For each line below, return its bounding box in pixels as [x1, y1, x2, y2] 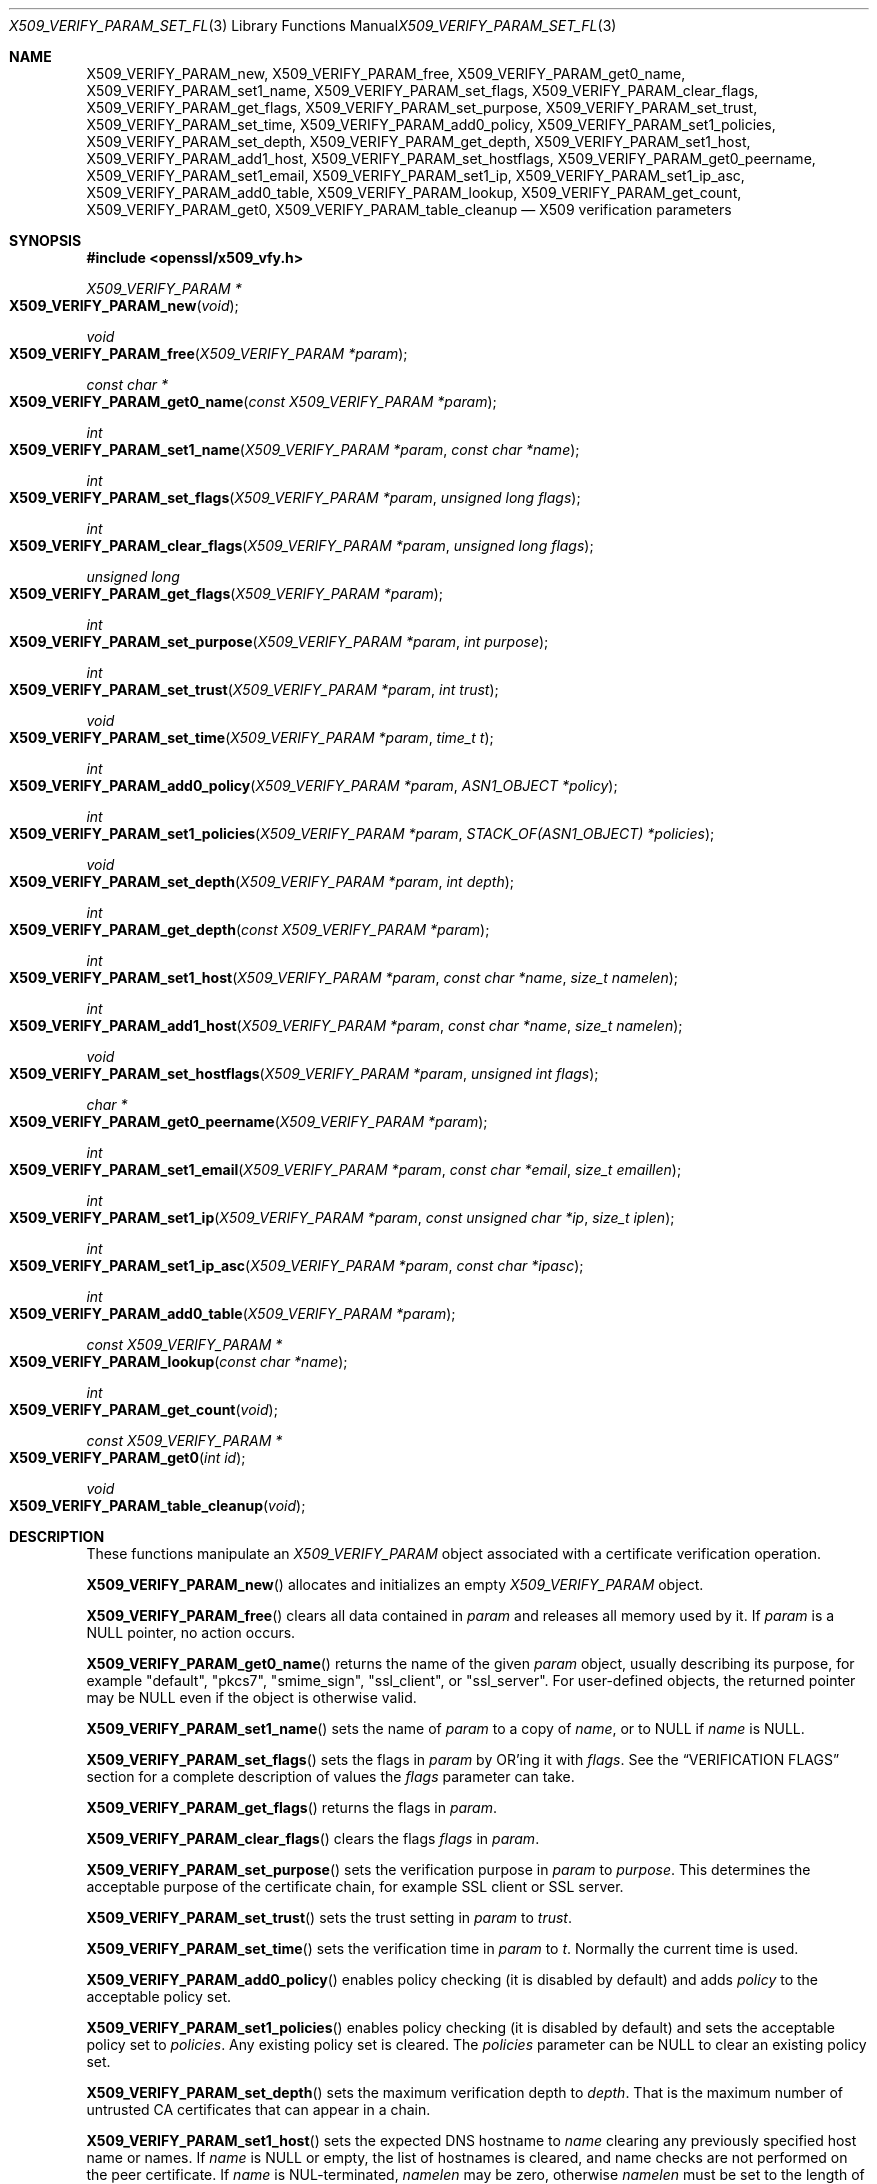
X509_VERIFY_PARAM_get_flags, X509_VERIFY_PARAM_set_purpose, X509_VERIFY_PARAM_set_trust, [86, 99, 758, 116]
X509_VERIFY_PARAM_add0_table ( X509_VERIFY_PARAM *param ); [9, 1305, 456, 1322]
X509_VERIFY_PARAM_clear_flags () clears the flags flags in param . [86, 1830, 540, 1847]
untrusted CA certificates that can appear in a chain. [86, 2101, 431, 2118]
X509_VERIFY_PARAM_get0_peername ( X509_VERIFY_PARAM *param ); [9, 1113, 488, 1130]
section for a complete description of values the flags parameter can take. [86, 1768, 575, 1785]
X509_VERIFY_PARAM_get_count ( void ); [9, 1401, 278, 1418]
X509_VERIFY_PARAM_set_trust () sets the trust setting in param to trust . [86, 1909, 572, 1926]
